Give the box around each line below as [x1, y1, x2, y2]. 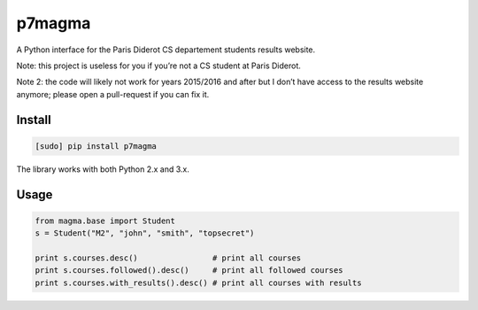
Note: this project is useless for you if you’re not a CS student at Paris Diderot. [16, 60, 301, 71]
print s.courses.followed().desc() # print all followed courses [35, 266, 343, 275]
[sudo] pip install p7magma [35, 141, 157, 151]
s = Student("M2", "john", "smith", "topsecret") [35, 229, 255, 238]
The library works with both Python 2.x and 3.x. [16, 164, 190, 174]
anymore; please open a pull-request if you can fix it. [16, 89, 210, 99]
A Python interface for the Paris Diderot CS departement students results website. [16, 44, 316, 55]
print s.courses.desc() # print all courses [35, 252, 302, 263]
